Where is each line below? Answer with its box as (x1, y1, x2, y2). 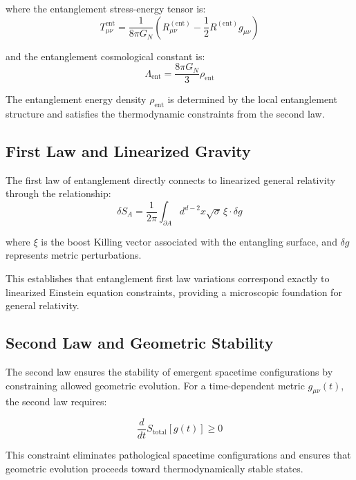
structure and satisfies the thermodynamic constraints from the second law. (6, 107, 325, 121)
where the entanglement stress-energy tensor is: (6, 1, 206, 15)
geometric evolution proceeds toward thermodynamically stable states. (6, 461, 303, 475)
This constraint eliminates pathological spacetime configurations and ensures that (6, 447, 351, 462)
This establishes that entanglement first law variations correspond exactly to (6, 271, 330, 286)
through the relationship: (6, 186, 111, 201)
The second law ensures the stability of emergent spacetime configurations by (6, 364, 333, 378)
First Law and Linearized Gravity (6, 140, 251, 162)
